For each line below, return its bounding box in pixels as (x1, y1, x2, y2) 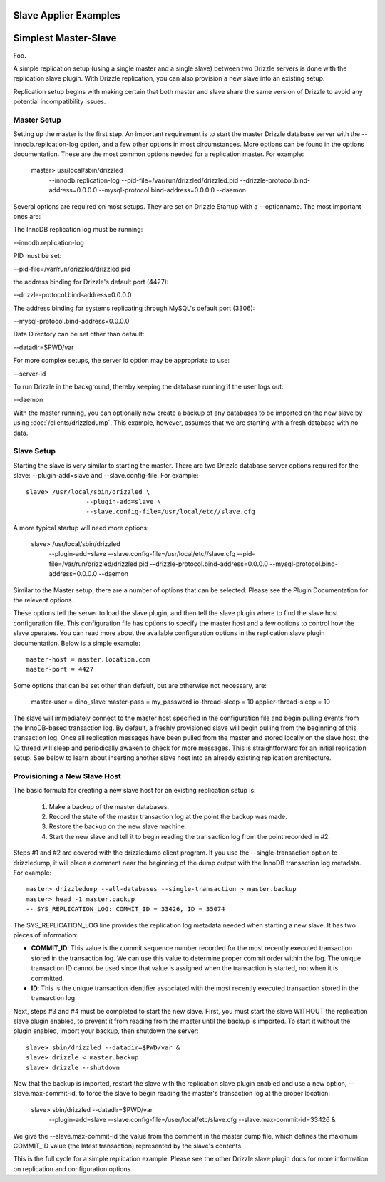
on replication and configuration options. (13, 1164, 133, 1173)
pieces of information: (13, 930, 78, 939)
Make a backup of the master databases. (48, 802, 170, 811)
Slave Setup (13, 446, 56, 456)
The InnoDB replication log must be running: (13, 225, 143, 234)
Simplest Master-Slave (13, 32, 117, 44)
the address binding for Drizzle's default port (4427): (13, 277, 169, 286)
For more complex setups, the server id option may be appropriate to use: (13, 356, 230, 365)
